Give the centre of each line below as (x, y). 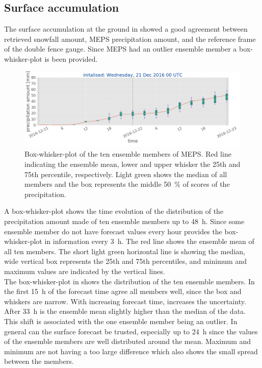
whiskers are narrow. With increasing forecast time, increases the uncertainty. (125, 301)
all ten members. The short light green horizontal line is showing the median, (125, 251)
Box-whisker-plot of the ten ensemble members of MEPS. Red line (128, 154)
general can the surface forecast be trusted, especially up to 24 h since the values (131, 331)
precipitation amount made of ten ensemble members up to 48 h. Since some (124, 221)
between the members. (39, 361)
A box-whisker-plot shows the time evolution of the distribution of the (114, 211)
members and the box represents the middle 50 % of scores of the (127, 184)
